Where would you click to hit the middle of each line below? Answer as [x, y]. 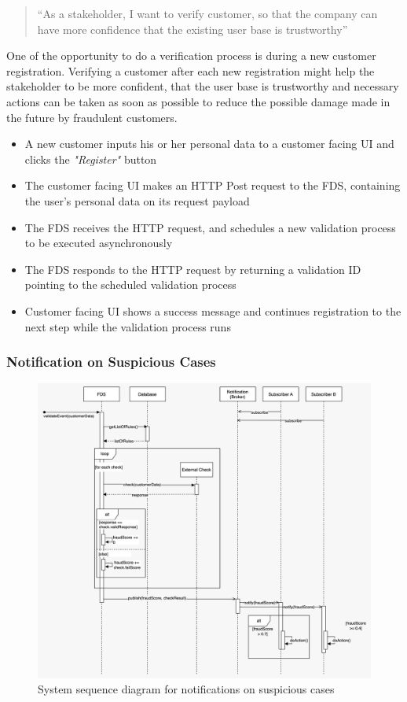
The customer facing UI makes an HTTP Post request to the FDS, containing [213, 185]
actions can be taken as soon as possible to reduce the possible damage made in [198, 101]
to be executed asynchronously [99, 243]
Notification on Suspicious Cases [111, 362]
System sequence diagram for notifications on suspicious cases [186, 689]
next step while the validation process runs [128, 326]
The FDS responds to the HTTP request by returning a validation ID [193, 269]
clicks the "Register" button [91, 159]
